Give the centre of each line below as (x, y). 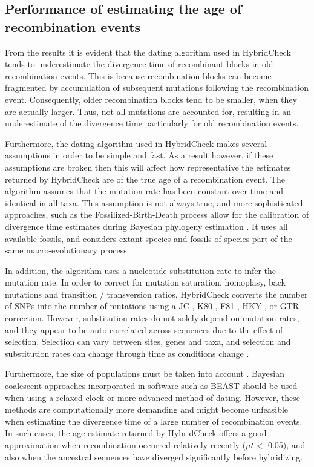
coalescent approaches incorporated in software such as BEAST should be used (151, 386)
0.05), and (286, 445)
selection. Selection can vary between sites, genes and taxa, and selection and (148, 341)
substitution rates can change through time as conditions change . (127, 353)
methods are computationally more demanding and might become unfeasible (147, 409)
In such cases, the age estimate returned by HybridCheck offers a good (136, 433)
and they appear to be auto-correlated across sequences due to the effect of (144, 329)
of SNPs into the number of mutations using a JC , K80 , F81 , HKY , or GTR (152, 306)
